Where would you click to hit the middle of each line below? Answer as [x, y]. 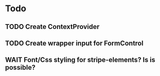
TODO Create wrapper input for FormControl [74, 43]
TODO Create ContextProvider [52, 27]
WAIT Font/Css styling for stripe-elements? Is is [80, 60]
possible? [20, 67]
